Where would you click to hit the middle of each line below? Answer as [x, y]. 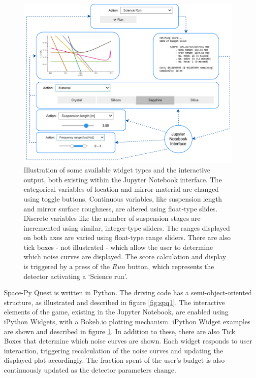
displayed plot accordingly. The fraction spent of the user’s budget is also [114, 360]
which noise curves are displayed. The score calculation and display [125, 257]
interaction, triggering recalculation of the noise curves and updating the [113, 350]
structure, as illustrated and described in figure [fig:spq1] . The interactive [114, 302]
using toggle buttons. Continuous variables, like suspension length [123, 198]
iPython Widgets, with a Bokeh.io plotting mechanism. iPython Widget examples [127, 322]
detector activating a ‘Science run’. [76, 276]
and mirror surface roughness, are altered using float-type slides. [121, 208]
